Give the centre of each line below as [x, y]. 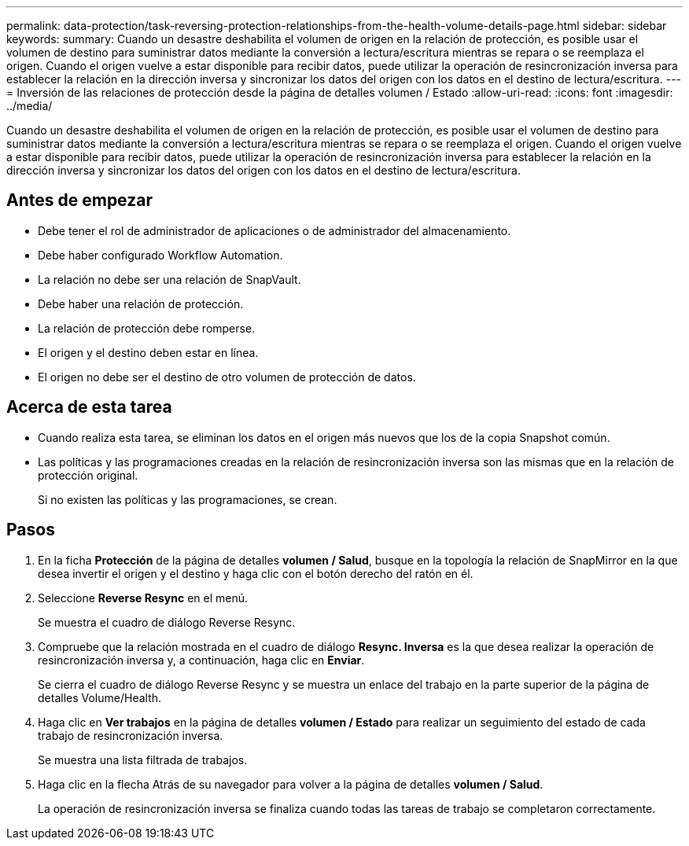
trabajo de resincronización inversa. [131, 735]
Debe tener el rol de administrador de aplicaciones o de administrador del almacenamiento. [274, 230]
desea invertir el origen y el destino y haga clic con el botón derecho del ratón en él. [256, 573]
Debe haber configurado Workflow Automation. [160, 255]
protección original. [88, 475]
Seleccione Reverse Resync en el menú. [143, 598]
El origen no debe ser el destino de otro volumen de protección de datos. [227, 377]
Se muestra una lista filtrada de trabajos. [143, 760]
